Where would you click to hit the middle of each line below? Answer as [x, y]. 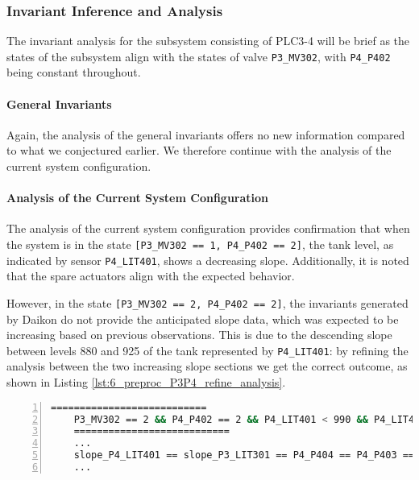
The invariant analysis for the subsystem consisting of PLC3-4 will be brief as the [208, 41]
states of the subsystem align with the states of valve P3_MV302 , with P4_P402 [199, 56]
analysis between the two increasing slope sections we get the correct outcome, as [207, 366]
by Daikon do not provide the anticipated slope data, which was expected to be [203, 319]
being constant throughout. [74, 72]
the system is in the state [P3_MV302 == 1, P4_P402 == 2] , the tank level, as [200, 244]
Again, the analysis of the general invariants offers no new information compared [206, 134]
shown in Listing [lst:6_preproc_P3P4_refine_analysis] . [146, 382]
